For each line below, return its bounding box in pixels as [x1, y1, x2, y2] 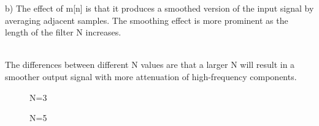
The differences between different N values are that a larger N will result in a [5, 58, 295, 71]
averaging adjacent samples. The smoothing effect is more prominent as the [5, 13, 288, 26]
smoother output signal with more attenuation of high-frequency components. [5, 70, 297, 83]
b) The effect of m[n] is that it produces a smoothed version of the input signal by [5, 2, 314, 14]
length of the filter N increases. [5, 26, 121, 39]
